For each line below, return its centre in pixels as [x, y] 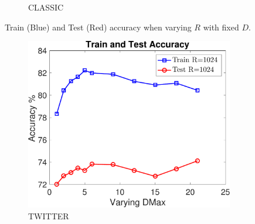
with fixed [221, 27]
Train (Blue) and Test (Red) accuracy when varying [98, 27]
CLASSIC [46, 7]
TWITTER [49, 216]
